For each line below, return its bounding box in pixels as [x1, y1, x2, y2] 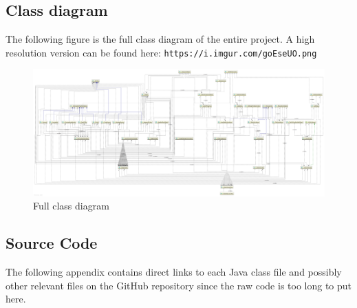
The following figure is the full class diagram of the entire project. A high [6, 32, 315, 46]
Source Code [6, 232, 98, 254]
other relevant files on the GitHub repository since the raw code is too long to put [6, 278, 352, 292]
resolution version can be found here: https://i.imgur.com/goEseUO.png [6, 45, 317, 59]
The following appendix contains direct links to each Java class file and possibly [6, 265, 342, 279]
